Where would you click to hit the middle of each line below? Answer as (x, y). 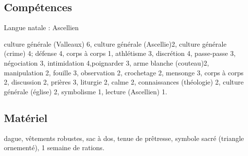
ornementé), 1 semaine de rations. (54, 147)
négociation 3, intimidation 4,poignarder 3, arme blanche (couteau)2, (106, 62)
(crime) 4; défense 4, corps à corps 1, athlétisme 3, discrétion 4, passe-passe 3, (120, 53)
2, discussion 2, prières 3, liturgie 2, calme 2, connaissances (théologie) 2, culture (124, 82)
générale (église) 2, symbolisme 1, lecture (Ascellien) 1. (86, 91)
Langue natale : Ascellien (41, 27)
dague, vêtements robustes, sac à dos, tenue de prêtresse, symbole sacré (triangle (124, 138)
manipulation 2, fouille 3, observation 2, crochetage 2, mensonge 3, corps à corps (124, 72)
